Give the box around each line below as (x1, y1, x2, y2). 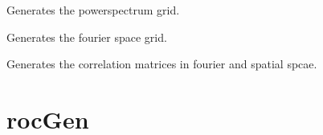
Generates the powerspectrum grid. (6, 2, 180, 18)
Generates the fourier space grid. (6, 28, 167, 45)
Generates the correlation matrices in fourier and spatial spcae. (6, 55, 317, 72)
